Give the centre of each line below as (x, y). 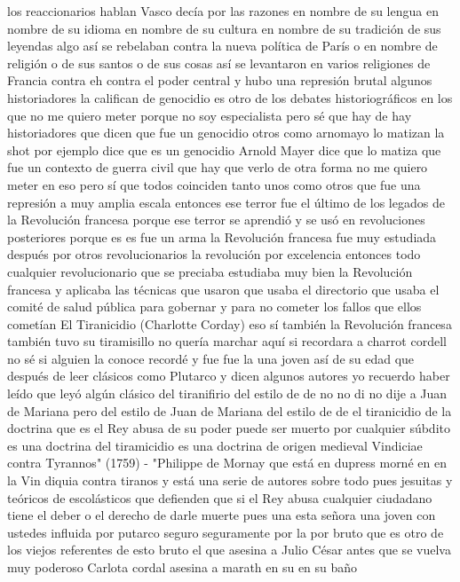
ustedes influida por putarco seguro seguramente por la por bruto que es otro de (226, 532)
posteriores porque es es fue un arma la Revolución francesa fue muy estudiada (222, 236)
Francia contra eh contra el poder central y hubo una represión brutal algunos (220, 80)
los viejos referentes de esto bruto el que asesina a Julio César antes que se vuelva (229, 550)
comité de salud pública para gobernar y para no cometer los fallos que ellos (214, 307)
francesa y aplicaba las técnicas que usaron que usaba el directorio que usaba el (223, 289)
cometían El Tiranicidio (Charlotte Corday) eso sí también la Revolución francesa (230, 323)
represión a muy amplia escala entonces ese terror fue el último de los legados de (226, 202)
